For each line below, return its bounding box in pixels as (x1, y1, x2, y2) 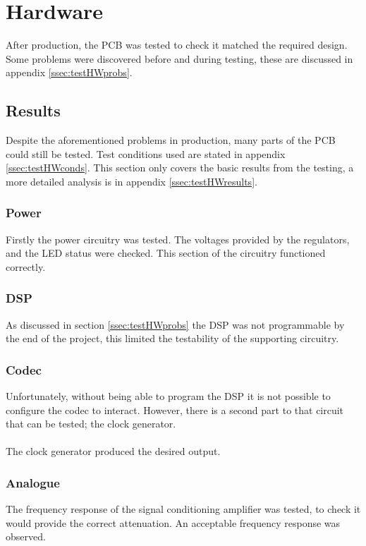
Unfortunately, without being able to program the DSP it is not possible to (6, 389, 331, 404)
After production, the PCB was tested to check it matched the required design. (6, 37, 348, 52)
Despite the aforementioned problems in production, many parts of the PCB (6, 133, 336, 147)
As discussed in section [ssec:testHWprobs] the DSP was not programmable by (6, 317, 345, 332)
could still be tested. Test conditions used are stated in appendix (6, 146, 286, 161)
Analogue (6, 474, 60, 491)
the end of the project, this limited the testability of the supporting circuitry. (6, 331, 339, 346)
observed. (6, 529, 46, 544)
